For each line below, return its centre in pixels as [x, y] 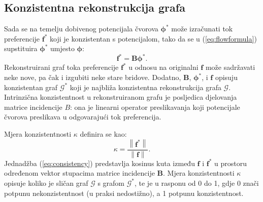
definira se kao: [103, 134]
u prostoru [231, 163]
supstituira [21, 48]
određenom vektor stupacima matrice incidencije [79, 173]
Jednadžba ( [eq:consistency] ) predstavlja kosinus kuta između [100, 163]
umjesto [62, 48]
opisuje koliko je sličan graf [46, 183]
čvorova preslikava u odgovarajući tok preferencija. [83, 117]
